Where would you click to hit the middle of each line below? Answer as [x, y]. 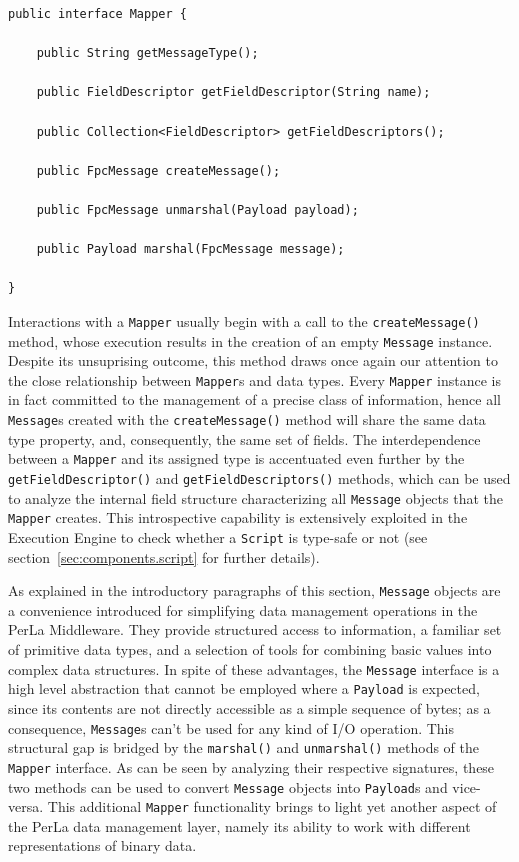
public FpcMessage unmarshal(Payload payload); [197, 209]
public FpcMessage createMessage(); [158, 170]
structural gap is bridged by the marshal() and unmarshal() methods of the [244, 747]
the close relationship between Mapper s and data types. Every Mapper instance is [255, 379]
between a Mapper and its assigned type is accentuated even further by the [236, 458]
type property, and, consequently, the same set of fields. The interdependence [244, 438]
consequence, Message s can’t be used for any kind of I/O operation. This [231, 727]
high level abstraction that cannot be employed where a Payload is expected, [244, 688]
